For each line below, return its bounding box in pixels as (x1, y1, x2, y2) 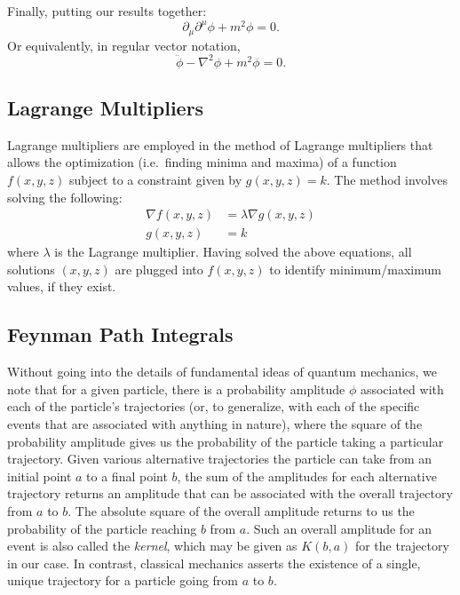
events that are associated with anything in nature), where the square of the (7, 415, 423, 433)
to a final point (86, 466, 168, 485)
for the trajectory (354, 536, 449, 555)
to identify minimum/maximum (269, 259, 441, 278)
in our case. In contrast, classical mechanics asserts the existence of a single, (7, 553, 421, 572)
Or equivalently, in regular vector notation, (7, 36, 241, 54)
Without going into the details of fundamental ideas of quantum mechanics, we (7, 362, 438, 381)
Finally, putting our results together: (7, 2, 207, 20)
